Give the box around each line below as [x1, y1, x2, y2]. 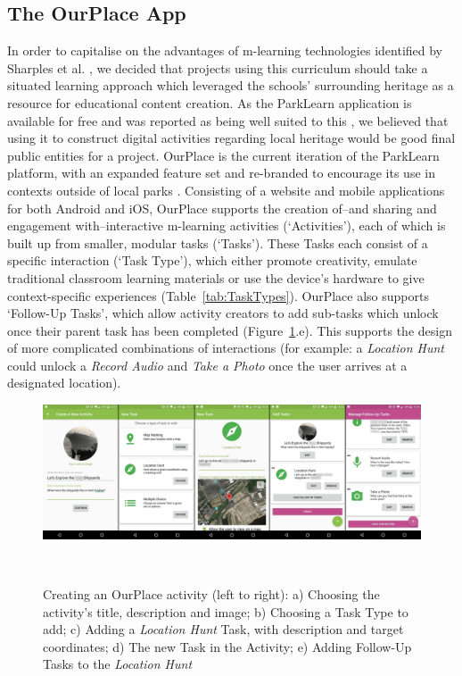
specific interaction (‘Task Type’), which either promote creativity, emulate [7, 251, 417, 270]
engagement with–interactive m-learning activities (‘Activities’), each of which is [7, 216, 446, 235]
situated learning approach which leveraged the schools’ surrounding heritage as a [7, 76, 454, 95]
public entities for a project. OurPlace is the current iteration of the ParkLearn [7, 146, 440, 164]
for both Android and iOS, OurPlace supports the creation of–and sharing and [7, 198, 437, 217]
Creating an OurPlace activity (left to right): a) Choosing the [43, 584, 380, 603]
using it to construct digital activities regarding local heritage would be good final [7, 129, 456, 147]
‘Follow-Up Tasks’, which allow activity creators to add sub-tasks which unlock [7, 304, 439, 322]
